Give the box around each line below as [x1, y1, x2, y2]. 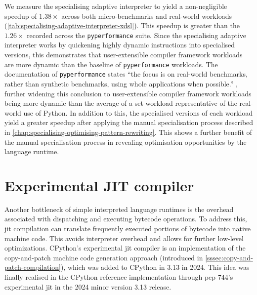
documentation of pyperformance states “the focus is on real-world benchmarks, [4, 69, 248, 79]
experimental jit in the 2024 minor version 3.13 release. [4, 281, 171, 292]
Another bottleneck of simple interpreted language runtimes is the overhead [4, 204, 234, 214]
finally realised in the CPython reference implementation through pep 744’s [4, 271, 233, 282]
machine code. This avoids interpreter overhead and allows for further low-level [4, 233, 244, 243]
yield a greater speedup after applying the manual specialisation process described [4, 117, 254, 127]
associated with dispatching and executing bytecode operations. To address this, [4, 213, 247, 224]
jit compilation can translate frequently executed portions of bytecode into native [4, 223, 251, 233]
